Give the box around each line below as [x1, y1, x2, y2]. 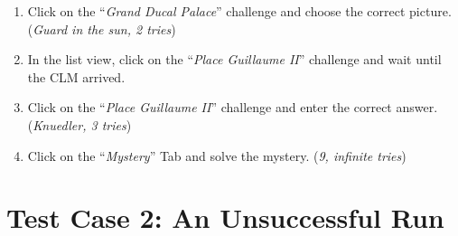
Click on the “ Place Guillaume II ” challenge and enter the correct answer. [27, 98, 438, 117]
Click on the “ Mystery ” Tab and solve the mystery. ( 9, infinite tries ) [27, 146, 407, 165]
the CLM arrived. [27, 67, 126, 86]
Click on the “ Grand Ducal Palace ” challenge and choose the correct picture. [27, 2, 452, 20]
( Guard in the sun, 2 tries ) [27, 19, 176, 38]
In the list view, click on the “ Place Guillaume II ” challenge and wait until [27, 50, 442, 69]
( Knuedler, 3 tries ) [27, 115, 132, 134]
